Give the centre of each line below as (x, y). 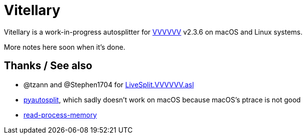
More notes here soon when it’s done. (65, 47)
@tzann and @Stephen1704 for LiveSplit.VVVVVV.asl (109, 84)
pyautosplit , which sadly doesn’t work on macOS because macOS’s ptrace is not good (162, 99)
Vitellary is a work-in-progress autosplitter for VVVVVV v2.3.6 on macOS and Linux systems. (153, 32)
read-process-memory (60, 115)
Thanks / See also (48, 66)
